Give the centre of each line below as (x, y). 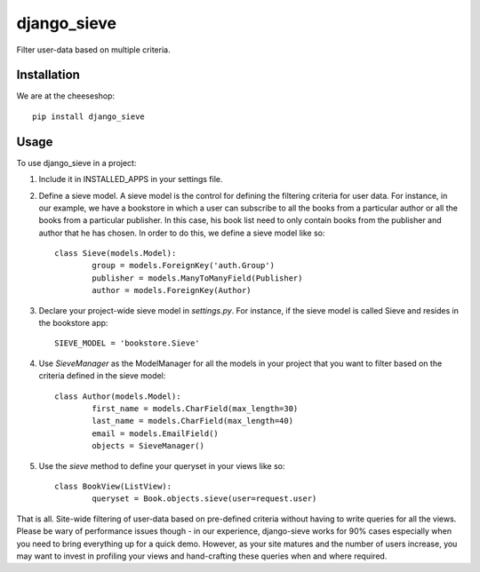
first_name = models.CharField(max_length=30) (195, 409)
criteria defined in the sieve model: (102, 376)
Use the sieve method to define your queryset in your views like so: (162, 465)
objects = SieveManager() (148, 446)
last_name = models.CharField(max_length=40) (192, 421)
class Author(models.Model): (118, 396)
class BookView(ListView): (113, 486)
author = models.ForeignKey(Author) (172, 290)
